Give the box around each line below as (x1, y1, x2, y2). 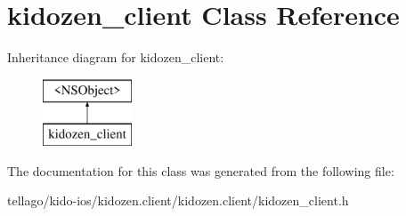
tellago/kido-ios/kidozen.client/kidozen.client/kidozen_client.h (7, 191, 349, 210)
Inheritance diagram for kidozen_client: (7, 48, 224, 67)
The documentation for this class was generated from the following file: (7, 161, 394, 180)
